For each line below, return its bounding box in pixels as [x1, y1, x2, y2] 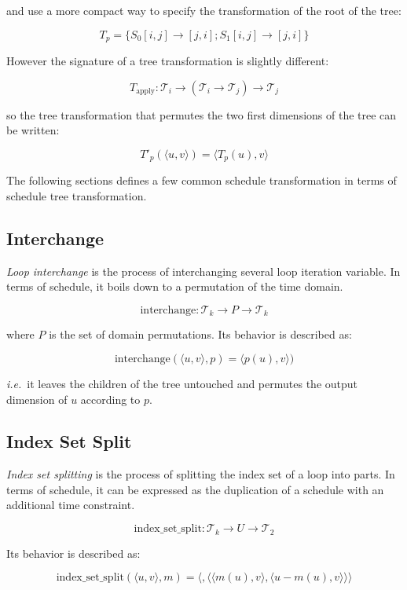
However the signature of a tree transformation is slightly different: [6, 53, 329, 69]
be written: [6, 122, 60, 138]
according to [80, 390, 141, 407]
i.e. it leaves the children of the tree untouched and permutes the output [6, 375, 358, 391]
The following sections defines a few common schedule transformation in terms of [6, 172, 397, 189]
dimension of [6, 390, 68, 407]
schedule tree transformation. [6, 187, 147, 203]
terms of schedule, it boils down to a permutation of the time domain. [6, 278, 343, 295]
